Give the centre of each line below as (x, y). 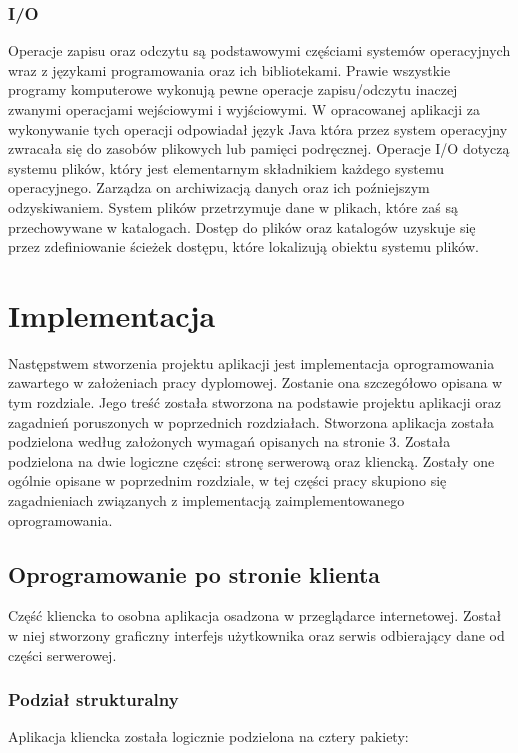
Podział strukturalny (93, 699)
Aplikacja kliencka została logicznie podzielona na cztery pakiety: (208, 736)
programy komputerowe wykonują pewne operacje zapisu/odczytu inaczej (233, 89)
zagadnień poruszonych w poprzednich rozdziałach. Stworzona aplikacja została (251, 421)
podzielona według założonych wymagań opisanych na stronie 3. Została (229, 441)
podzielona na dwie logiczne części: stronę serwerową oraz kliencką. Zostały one (251, 460)
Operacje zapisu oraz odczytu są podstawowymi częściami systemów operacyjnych (259, 50)
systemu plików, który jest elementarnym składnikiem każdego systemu (226, 167)
